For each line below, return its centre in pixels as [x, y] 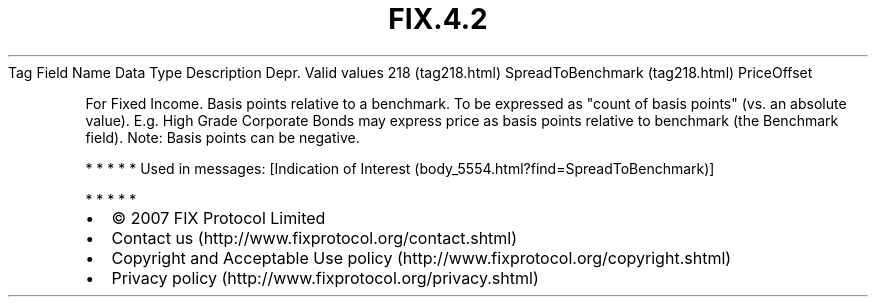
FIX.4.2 [438, 19]
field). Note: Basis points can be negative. [222, 137]
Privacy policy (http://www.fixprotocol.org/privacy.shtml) [325, 277]
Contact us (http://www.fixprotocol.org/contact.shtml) [314, 237]
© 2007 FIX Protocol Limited [218, 217]
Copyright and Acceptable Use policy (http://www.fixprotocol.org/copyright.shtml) [421, 257]
